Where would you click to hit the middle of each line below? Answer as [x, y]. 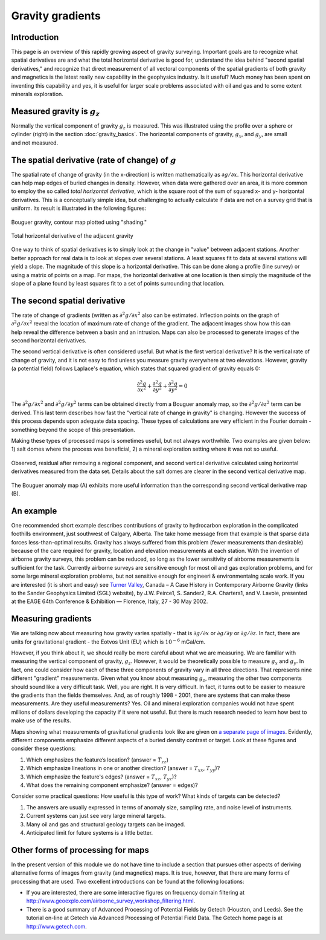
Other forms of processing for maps [80, 850]
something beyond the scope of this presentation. [73, 429]
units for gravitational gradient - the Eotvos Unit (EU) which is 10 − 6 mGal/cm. [108, 641]
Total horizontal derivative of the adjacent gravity [72, 235]
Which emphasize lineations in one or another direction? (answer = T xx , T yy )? [123, 769]
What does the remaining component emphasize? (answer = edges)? [112, 785]
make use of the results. [41, 720]
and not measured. [35, 143]
